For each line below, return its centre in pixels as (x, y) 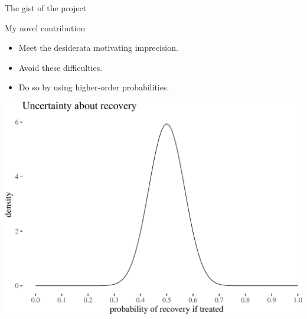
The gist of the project (46, 8)
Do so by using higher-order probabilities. (94, 87)
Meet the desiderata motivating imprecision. (98, 48)
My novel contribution (45, 27)
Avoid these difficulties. (61, 67)
